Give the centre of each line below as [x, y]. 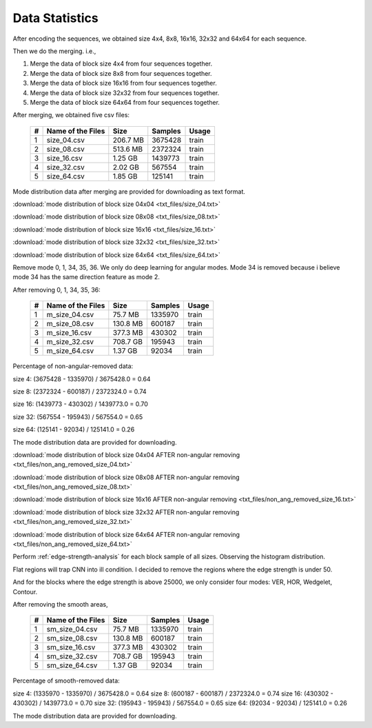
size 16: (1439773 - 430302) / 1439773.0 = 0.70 [80, 404]
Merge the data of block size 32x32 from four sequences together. [125, 92]
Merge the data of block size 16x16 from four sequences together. [123, 83]
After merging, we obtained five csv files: [71, 115]
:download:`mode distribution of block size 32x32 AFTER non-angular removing [126, 512]
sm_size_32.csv [72, 656]
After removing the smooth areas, [60, 604]
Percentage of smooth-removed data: [66, 681]
